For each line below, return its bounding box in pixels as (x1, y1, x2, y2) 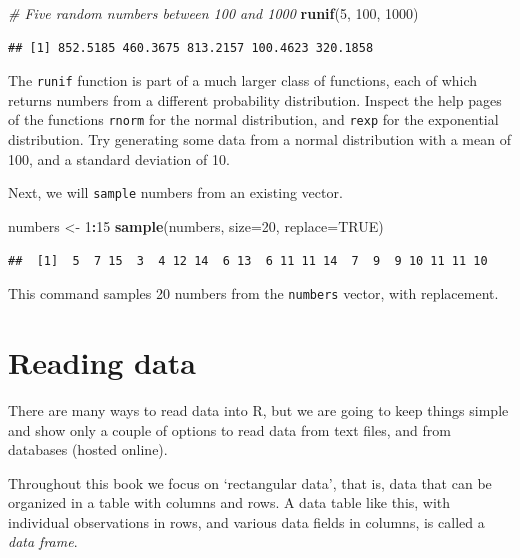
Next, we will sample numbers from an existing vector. (8, 182, 343, 203)
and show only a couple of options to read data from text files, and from (8, 419, 451, 440)
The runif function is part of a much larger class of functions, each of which (8, 70, 478, 91)
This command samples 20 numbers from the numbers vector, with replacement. (8, 283, 499, 304)
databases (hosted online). (8, 439, 168, 460)
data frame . (8, 531, 78, 552)
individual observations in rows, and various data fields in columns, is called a (8, 511, 485, 532)
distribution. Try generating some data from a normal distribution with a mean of (8, 129, 511, 150)
